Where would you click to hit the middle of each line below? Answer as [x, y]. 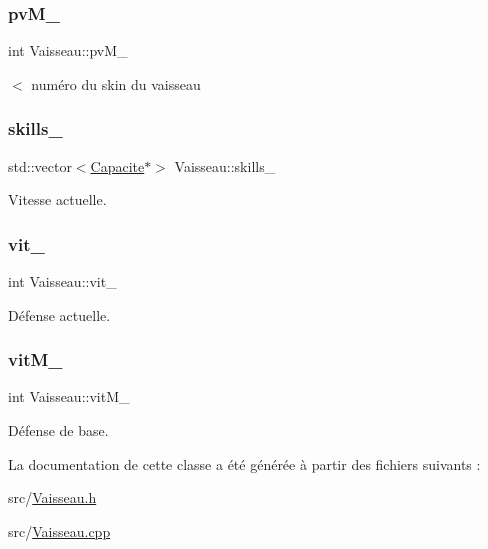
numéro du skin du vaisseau [116, 83]
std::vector [40, 165]
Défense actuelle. [59, 314]
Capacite [117, 165]
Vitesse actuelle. [57, 199]
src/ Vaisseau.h [52, 497]
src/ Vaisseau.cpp [59, 530]
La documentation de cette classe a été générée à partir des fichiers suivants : [244, 463]
